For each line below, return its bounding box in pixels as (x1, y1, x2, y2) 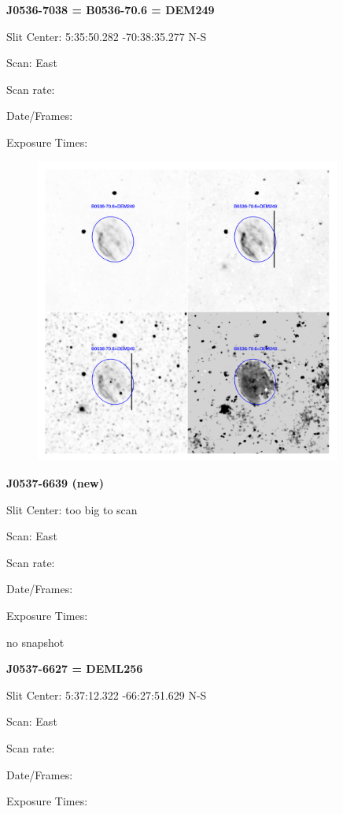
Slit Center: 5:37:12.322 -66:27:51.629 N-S (6, 686, 207, 703)
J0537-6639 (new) (6, 474, 104, 491)
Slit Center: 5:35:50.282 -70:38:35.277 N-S (6, 28, 207, 44)
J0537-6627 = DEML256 (6, 660, 143, 677)
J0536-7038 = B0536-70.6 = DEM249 (6, 2, 215, 17)
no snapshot (6, 633, 65, 650)
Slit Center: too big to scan (6, 501, 138, 517)
